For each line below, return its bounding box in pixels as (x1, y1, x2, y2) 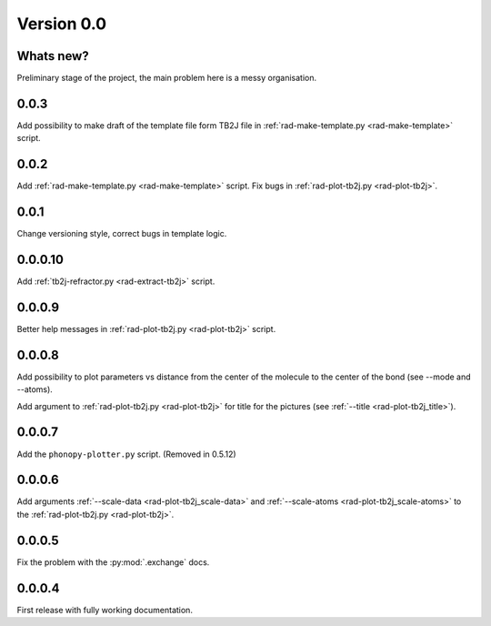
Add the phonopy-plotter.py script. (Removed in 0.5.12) (16, 449, 236, 459)
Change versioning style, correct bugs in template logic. (16, 228, 227, 239)
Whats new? (16, 48, 90, 64)
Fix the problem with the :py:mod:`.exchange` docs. (16, 556, 210, 568)
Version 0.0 (16, 14, 107, 34)
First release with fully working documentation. (16, 604, 193, 615)
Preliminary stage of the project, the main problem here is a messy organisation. (16, 73, 317, 84)
